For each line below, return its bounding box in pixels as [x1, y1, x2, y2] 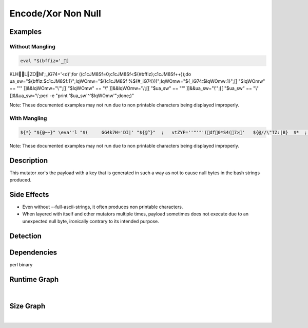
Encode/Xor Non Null [9, 8, 101, 19]
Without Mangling [9, 43, 56, 50]
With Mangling [9, 115, 47, 122]
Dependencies [9, 248, 57, 257]
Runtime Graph [9, 275, 59, 284]
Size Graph [9, 302, 46, 311]
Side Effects [9, 190, 49, 199]
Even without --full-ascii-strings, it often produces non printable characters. [22, 204, 183, 210]
